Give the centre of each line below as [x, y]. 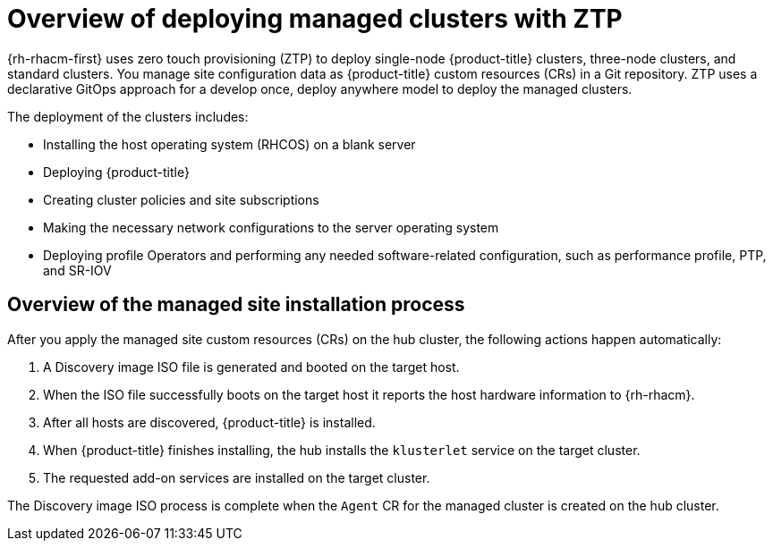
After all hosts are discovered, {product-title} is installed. [209, 422]
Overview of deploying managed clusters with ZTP [315, 19]
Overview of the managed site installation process [236, 305]
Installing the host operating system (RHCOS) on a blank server [229, 144]
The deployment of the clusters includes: [128, 116]
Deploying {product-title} [116, 172]
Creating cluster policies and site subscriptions [181, 199]
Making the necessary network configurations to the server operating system [271, 227]
